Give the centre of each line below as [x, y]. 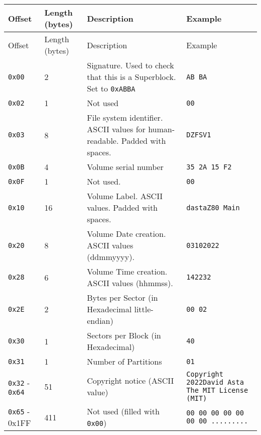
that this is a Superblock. [132, 77]
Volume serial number [125, 167]
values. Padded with [122, 207]
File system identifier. [125, 117]
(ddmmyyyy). [111, 257]
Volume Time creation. [127, 271]
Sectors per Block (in [124, 335]
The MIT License [217, 390]
